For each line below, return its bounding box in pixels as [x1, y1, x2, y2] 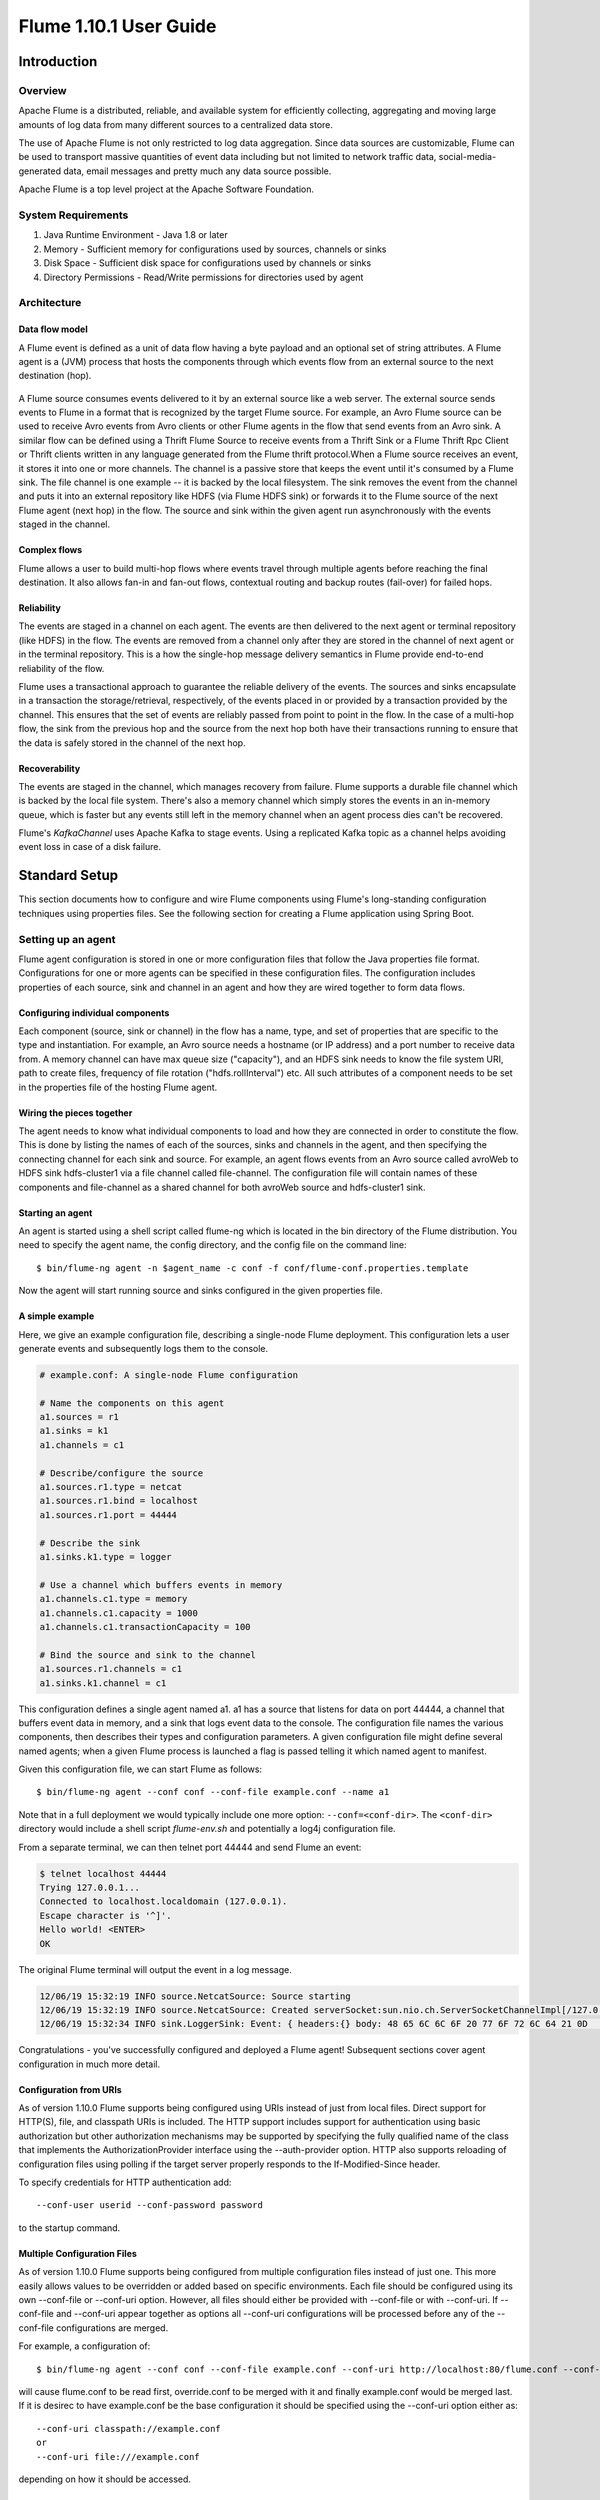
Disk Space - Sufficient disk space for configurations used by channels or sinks [43, 257, 372, 269]
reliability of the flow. [18, 662, 105, 674]
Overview [18, 83, 67, 97]
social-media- [438, 151, 497, 163]
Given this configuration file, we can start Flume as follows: [18, 1763, 263, 1775]
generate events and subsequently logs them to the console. [18, 1342, 269, 1354]
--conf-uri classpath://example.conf [36, 2423, 222, 2434]
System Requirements [18, 208, 129, 222]
